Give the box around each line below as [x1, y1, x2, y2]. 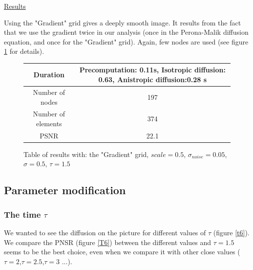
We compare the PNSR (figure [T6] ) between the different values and [4, 237, 211, 247]
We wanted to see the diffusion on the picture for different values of [4, 227, 206, 238]
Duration [33, 69, 65, 80]
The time [4, 208, 41, 220]
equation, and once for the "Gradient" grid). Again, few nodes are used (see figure [4, 36, 249, 46]
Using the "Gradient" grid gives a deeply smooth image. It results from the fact [4, 17, 241, 27]
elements [36, 118, 62, 128]
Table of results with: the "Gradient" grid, [23, 149, 149, 159]
